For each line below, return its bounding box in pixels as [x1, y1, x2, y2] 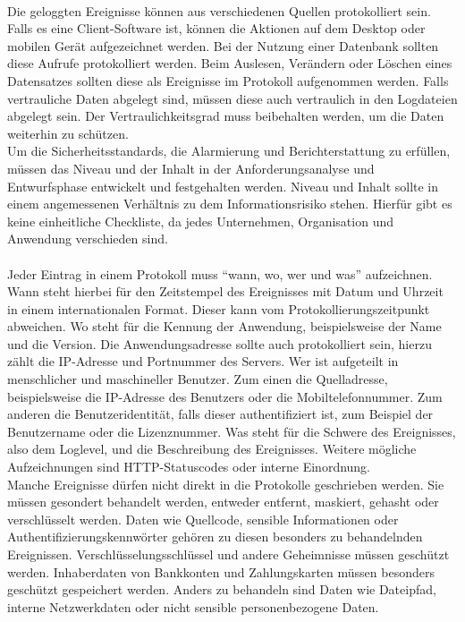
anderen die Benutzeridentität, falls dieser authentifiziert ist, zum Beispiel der [7, 405, 434, 423]
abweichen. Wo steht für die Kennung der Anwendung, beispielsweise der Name [7, 317, 442, 336]
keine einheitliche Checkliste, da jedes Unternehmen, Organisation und [7, 211, 393, 230]
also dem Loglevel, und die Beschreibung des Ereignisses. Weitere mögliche [7, 439, 417, 458]
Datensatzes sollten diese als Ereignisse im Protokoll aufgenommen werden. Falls [7, 71, 449, 89]
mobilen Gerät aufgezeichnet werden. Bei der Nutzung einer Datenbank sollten [7, 36, 439, 55]
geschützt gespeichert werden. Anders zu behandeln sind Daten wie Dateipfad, [7, 580, 436, 599]
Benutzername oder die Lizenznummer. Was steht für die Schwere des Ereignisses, [7, 422, 456, 440]
